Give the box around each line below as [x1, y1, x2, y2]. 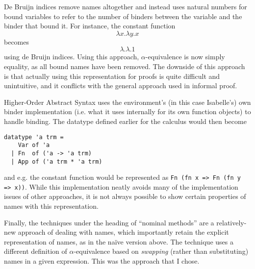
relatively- [216, 217, 247, 227]
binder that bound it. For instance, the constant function [4, 21, 176, 31]
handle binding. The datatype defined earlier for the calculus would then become [4, 116, 247, 126]
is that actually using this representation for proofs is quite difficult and [4, 71, 220, 81]
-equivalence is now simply [145, 51, 225, 62]
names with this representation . [4, 201, 99, 211]
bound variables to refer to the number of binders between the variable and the [4, 11, 242, 21]
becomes [4, 36, 29, 47]
